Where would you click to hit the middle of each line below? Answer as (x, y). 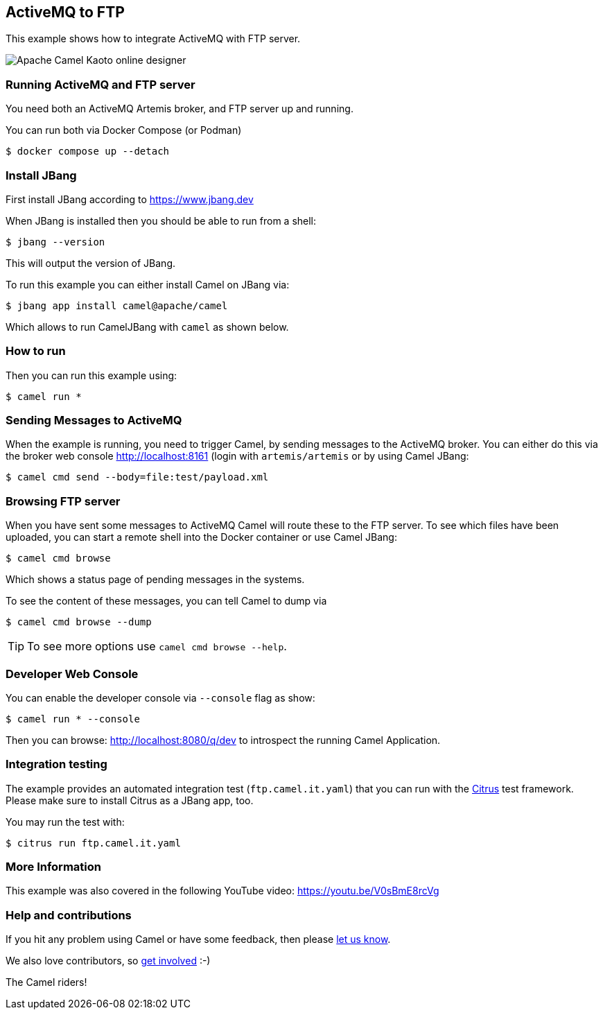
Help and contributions (69, 915)
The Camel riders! (46, 982)
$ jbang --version (55, 242)
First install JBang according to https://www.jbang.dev (130, 199)
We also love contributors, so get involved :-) (108, 961)
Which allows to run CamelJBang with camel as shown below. (147, 327)
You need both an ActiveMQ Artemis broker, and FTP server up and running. (180, 109)
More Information (53, 867)
